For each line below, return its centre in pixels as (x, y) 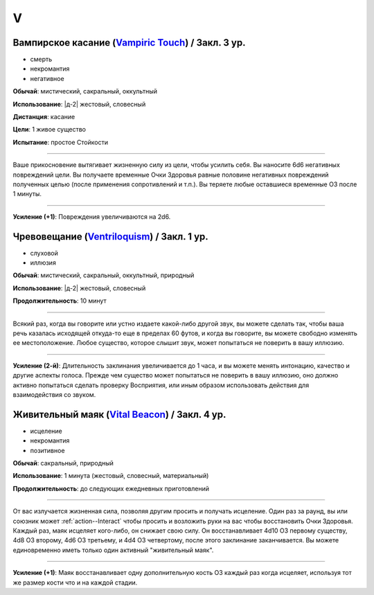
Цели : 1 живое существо (50, 130)
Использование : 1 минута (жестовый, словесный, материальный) (111, 476)
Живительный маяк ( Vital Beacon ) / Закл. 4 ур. (119, 415)
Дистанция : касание (44, 117)
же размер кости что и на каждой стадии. (75, 583)
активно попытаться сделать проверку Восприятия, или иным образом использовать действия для (161, 385)
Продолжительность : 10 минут (60, 301)
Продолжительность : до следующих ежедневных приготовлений (111, 488)
